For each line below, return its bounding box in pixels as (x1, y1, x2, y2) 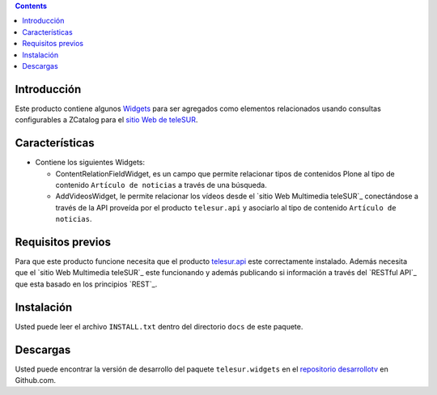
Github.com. (15, 376, 57, 384)
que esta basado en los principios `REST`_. (15, 279, 158, 289)
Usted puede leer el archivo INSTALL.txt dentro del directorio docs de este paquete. (15, 321, 303, 331)
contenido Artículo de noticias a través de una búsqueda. (55, 180, 267, 189)
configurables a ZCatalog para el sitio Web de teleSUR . (15, 115, 198, 125)
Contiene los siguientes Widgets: (35, 158, 146, 168)
